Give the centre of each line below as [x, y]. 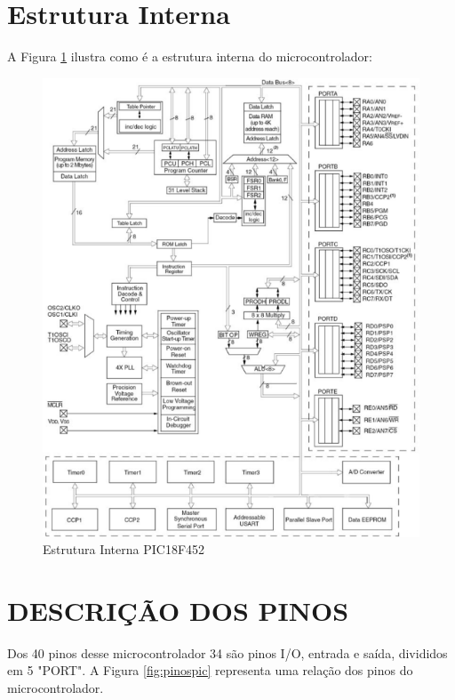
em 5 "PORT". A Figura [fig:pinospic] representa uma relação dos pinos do [210, 670]
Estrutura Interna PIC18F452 [124, 549]
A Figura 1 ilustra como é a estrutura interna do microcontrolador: [190, 56]
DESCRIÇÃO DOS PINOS [178, 610]
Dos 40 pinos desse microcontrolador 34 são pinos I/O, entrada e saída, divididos [227, 652]
